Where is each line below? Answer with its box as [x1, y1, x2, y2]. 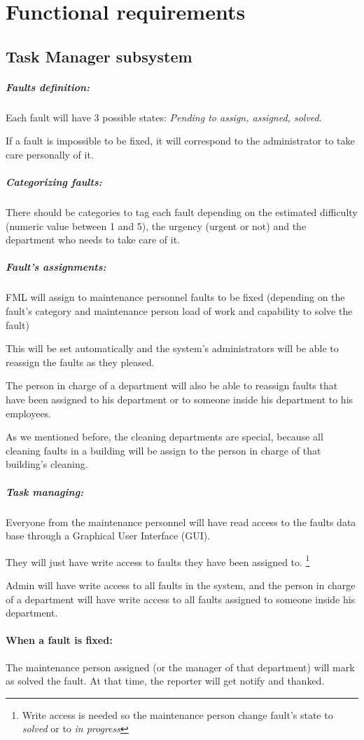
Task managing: [6, 484, 84, 499]
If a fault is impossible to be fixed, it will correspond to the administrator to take [6, 133, 355, 148]
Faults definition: [6, 79, 90, 94]
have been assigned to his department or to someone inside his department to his [6, 391, 353, 406]
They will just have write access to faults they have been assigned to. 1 [6, 552, 310, 569]
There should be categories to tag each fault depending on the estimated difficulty [6, 205, 358, 220]
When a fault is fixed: [6, 633, 113, 647]
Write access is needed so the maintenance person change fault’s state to [22, 707, 333, 722]
